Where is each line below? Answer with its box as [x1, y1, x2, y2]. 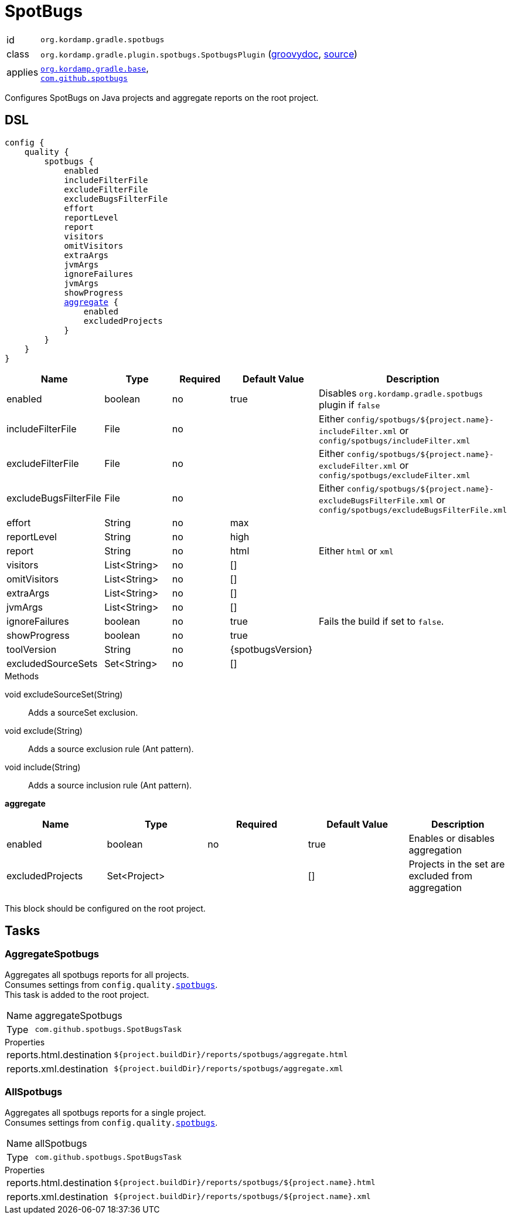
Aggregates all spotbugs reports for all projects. [5, 969, 189, 980]
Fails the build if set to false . [319, 615, 444, 627]
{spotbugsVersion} [230, 643, 313, 655]
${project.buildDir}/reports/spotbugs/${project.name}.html [114, 1178, 376, 1187]
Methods [5, 671, 39, 681]
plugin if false [319, 398, 380, 411]
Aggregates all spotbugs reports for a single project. [5, 1107, 206, 1118]
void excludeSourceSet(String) [5, 689, 123, 699]
